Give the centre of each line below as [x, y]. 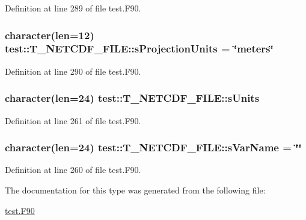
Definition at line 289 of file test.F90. [73, 8]
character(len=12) [50, 35]
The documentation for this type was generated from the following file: [135, 190]
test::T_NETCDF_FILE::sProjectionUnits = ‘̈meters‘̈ [139, 49]
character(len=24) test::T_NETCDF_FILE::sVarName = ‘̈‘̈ [153, 147]
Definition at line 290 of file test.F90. [73, 71]
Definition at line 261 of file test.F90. [73, 120]
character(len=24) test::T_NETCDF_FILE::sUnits [132, 98]
